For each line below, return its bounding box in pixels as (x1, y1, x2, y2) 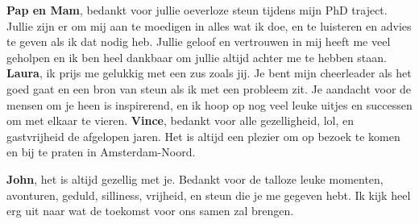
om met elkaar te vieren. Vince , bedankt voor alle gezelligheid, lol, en (6, 112, 355, 129)
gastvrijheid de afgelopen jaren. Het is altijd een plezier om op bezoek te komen (6, 127, 400, 144)
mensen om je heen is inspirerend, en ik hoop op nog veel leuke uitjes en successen (6, 96, 413, 113)
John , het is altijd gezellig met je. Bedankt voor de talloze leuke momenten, (6, 170, 384, 187)
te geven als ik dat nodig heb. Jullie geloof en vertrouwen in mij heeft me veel (6, 33, 391, 50)
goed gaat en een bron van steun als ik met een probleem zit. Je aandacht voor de (6, 80, 412, 97)
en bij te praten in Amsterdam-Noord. (6, 143, 196, 160)
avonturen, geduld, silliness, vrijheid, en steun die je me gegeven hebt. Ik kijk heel (6, 186, 411, 203)
